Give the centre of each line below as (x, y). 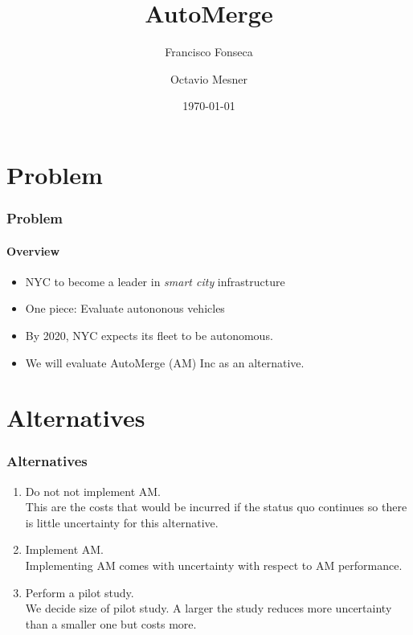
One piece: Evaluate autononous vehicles (125, 308)
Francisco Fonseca (209, 52)
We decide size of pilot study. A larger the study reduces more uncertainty (209, 608)
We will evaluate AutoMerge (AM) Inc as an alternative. (165, 362)
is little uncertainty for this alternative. (122, 522)
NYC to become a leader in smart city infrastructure (155, 281)
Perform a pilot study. (80, 592)
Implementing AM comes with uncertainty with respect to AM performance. (214, 565)
